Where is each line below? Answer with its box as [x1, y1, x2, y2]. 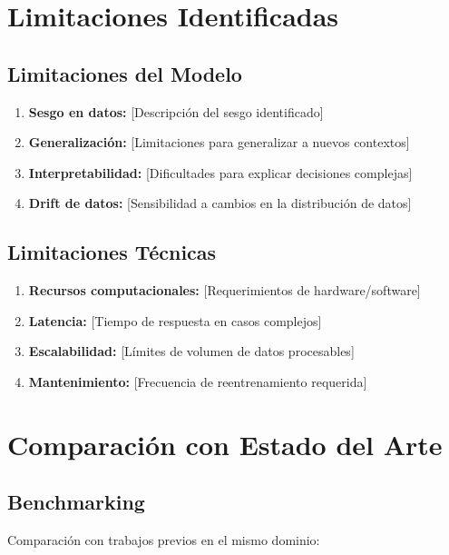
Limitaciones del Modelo [7, 59, 242, 87]
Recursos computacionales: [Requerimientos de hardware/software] [28, 281, 421, 300]
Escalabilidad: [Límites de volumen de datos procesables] [28, 342, 355, 361]
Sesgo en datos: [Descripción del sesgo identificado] [28, 102, 324, 121]
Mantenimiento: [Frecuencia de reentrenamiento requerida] [28, 372, 367, 391]
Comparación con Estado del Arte [7, 425, 443, 462]
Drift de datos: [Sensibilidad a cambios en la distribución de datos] [28, 193, 412, 213]
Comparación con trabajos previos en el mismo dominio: [7, 530, 320, 550]
